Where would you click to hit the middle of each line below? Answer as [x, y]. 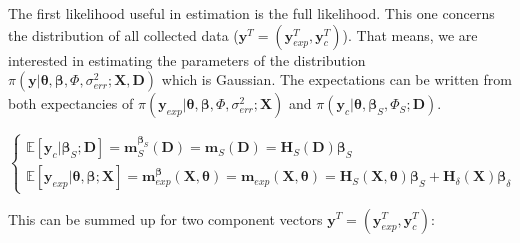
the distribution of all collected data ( [123, 34]
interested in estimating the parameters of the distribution [187, 59]
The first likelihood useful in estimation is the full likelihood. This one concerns [251, 13]
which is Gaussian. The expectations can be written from [336, 79]
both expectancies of [71, 103]
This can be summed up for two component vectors [165, 218]
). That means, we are [410, 34]
